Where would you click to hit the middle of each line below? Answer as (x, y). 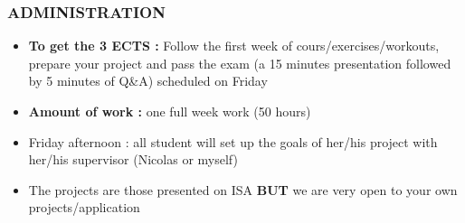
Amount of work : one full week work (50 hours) (170, 111)
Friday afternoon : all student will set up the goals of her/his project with (233, 141)
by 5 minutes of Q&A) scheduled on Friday (148, 81)
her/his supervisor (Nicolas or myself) (133, 159)
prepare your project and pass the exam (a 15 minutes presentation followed (240, 63)
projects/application (84, 207)
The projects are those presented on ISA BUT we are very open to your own (243, 189)
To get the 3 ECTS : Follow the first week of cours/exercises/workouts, (234, 46)
